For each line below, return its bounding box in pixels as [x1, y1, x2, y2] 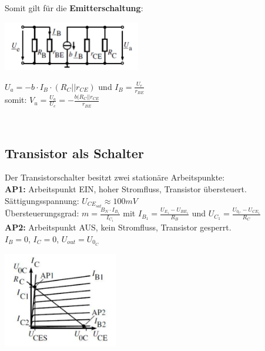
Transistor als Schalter [5, 143, 144, 162]
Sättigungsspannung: [5, 194, 79, 206]
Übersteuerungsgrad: [5, 207, 79, 219]
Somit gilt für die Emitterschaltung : [5, 2, 143, 14]
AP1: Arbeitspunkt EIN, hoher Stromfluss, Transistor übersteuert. [5, 182, 247, 195]
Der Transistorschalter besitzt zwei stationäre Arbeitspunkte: [5, 171, 225, 183]
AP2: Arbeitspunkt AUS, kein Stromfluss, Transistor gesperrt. [5, 221, 232, 233]
